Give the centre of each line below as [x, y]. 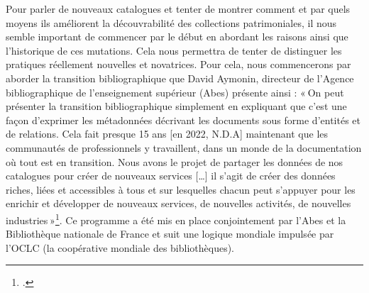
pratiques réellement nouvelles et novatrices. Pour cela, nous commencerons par [178, 64]
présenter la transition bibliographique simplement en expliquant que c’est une [176, 106]
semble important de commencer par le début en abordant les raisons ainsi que [177, 37]
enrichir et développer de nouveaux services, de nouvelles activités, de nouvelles [178, 203]
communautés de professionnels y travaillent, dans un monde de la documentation [184, 147]
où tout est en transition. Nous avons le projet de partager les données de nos [175, 161]
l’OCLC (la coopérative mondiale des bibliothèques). [120, 247]
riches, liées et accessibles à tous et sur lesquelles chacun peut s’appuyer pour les [181, 189]
